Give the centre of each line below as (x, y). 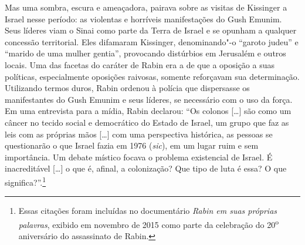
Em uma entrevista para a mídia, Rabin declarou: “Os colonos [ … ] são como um (148, 111)
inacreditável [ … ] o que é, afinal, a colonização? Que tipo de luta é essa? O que (146, 168)
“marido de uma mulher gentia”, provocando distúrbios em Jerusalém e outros (145, 53)
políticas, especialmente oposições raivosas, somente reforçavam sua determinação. (152, 76)
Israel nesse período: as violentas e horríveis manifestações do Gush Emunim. (143, 19)
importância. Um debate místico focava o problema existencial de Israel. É (139, 157)
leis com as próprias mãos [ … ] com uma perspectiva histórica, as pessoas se (139, 134)
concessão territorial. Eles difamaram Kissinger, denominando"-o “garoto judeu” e (152, 41)
